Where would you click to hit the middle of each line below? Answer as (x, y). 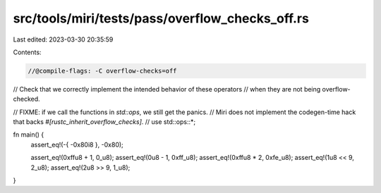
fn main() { (29, 135)
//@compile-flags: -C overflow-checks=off (102, 71)
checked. (26, 99)
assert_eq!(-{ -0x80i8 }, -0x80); (77, 144)
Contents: (27, 52)
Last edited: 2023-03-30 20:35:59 (63, 39)
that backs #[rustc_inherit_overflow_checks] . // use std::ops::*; (104, 122)
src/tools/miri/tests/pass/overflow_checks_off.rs (161, 18)
